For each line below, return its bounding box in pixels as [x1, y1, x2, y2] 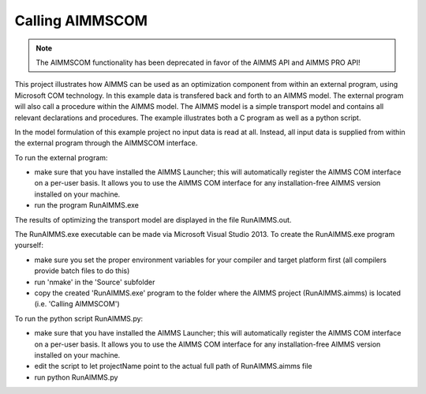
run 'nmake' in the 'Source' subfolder [34, 277, 155, 287]
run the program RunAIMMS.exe [34, 201, 140, 210]
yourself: [14, 241, 43, 250]
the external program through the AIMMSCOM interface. [14, 138, 198, 148]
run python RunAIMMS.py [34, 372, 118, 382]
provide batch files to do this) [34, 266, 130, 276]
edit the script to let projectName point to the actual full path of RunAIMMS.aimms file [34, 362, 312, 371]
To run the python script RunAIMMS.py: [14, 313, 144, 323]
